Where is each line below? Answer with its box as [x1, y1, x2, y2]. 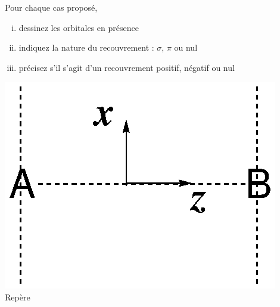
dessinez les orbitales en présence [18, 21, 139, 33]
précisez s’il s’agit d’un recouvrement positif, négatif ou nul [18, 61, 235, 73]
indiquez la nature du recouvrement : [18, 41, 154, 54]
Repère [5, 290, 30, 303]
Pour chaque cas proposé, [5, 1, 98, 13]
